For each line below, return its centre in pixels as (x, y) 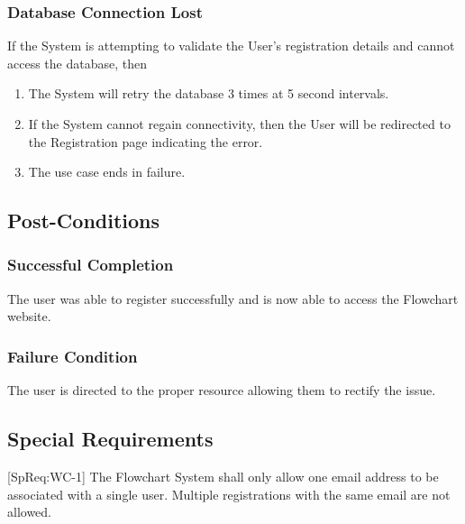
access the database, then (77, 63)
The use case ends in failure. (107, 172)
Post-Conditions (84, 221)
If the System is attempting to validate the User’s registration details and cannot (231, 46)
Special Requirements (110, 439)
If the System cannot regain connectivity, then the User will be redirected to (239, 124)
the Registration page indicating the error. (146, 141)
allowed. (29, 512)
